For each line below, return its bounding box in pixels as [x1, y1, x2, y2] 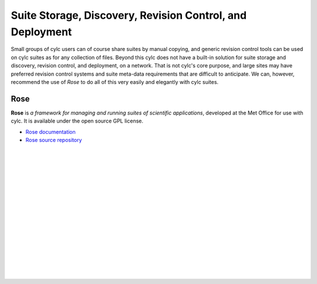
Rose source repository [25, 136, 82, 143]
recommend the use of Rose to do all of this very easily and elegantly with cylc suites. [11, 78, 219, 85]
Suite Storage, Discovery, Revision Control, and [11, 9, 247, 22]
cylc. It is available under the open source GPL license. [11, 117, 144, 124]
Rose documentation [25, 128, 76, 135]
